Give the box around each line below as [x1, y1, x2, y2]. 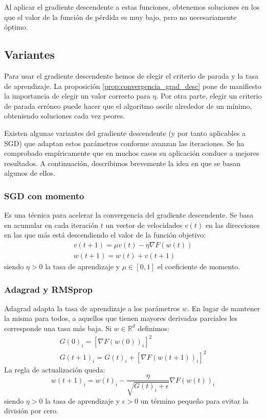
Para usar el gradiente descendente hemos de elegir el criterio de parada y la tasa [4, 70, 258, 81]
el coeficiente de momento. [157, 261, 240, 271]
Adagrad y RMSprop [4, 283, 93, 295]
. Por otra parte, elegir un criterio [156, 90, 262, 101]
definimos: [138, 322, 169, 333]
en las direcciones [205, 219, 260, 230]
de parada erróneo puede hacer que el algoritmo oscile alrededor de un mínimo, [4, 100, 252, 111]
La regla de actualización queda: [4, 364, 105, 375]
